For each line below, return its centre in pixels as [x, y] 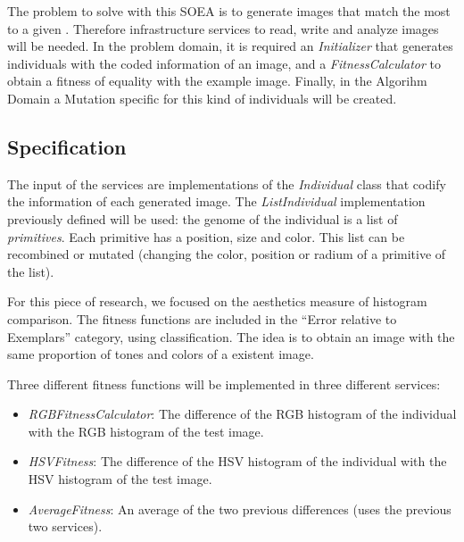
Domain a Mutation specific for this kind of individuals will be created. [202, 98]
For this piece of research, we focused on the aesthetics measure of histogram [217, 301]
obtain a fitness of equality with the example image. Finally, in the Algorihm [217, 81]
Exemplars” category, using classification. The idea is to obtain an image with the [231, 336]
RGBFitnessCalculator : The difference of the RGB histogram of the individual [242, 414]
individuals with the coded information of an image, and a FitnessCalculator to [224, 63]
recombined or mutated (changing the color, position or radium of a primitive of [227, 254]
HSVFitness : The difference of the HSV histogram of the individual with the [237, 461]
